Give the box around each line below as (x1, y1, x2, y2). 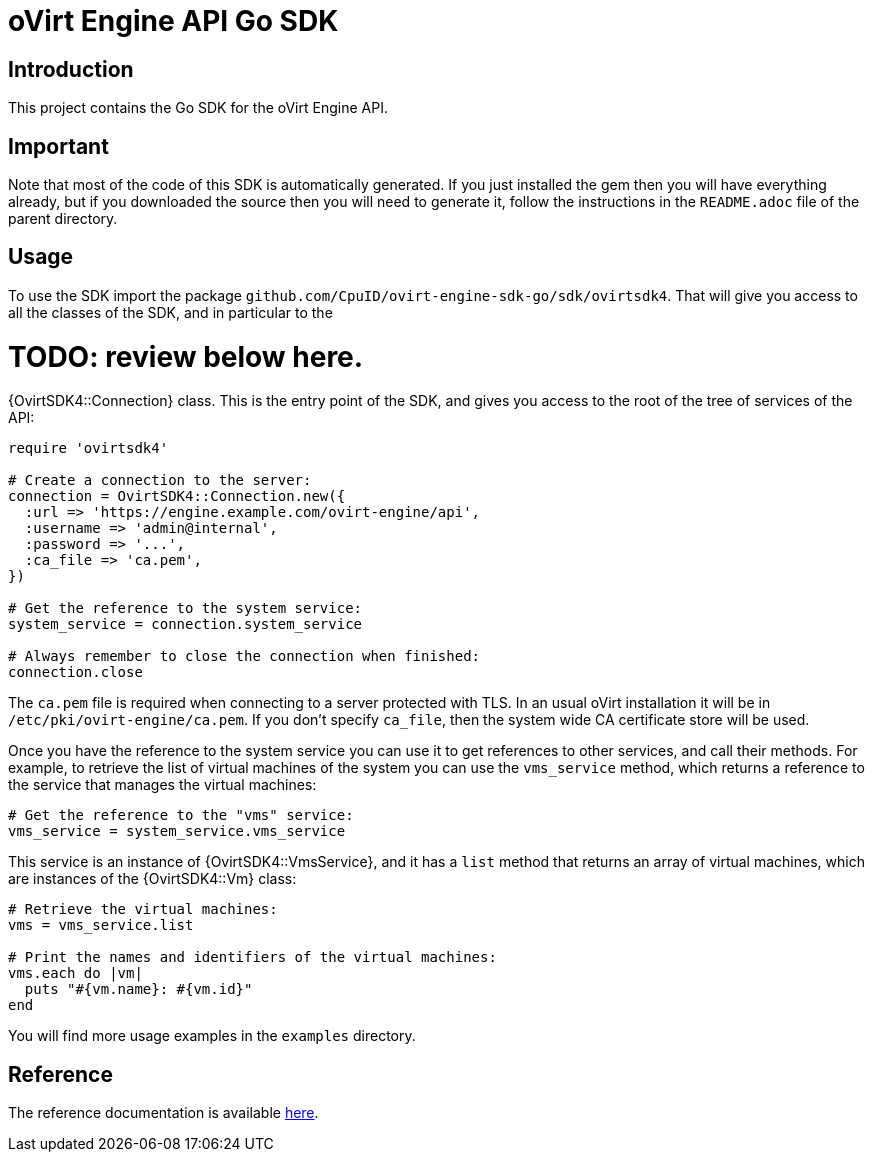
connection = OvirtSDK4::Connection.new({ (8, 488, 346, 505)
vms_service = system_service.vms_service (8, 823, 346, 840)
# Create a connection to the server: (8, 472, 312, 489)
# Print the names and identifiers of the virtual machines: (8, 949, 497, 966)
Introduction (8, 56, 134, 82)
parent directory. (8, 210, 118, 228)
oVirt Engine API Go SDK (8, 4, 339, 38)
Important (8, 133, 109, 159)
